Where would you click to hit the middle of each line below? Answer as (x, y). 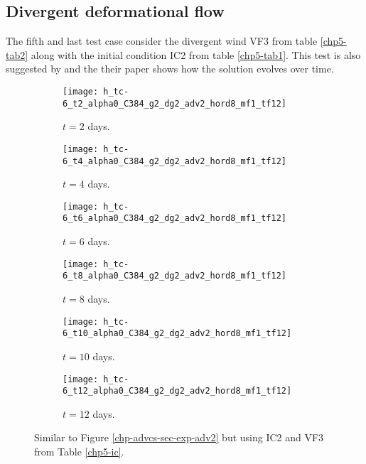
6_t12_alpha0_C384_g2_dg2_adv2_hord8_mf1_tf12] (177, 391)
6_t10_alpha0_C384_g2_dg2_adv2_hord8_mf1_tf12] (177, 334)
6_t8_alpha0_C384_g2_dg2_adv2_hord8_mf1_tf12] (174, 276)
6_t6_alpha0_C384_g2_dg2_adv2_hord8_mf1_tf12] (174, 218)
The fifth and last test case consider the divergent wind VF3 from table (162, 41)
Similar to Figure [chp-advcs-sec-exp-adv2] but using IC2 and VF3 (179, 437)
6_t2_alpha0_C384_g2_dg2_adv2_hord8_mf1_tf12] (174, 103)
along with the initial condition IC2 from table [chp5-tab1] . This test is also (196, 54)
